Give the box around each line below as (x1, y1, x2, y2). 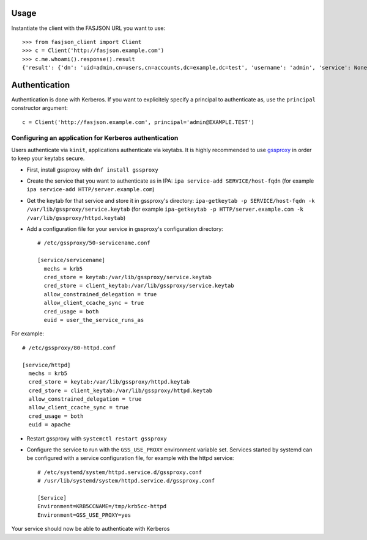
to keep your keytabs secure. (11, 155, 85, 162)
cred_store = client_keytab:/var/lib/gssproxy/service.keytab (43, 282, 235, 290)
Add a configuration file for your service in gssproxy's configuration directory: (26, 225, 223, 233)
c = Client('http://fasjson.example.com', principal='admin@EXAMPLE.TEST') (22, 119, 254, 125)
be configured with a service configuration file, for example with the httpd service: (26, 454, 234, 462)
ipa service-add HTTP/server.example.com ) (26, 186, 155, 193)
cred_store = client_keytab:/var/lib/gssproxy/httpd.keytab (28, 387, 213, 394)
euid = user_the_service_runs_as (43, 316, 144, 323)
